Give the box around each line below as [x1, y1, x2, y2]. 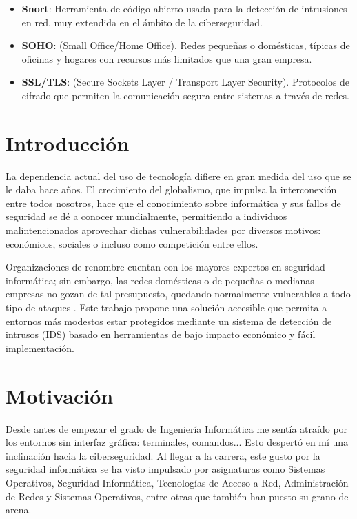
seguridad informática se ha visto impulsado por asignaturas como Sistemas [6, 462, 325, 476]
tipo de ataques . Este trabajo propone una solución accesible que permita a [6, 300, 327, 315]
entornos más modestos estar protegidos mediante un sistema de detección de [6, 313, 332, 328]
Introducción [6, 128, 130, 157]
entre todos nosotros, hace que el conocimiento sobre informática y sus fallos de [6, 195, 341, 210]
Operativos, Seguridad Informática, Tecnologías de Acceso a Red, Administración [6, 475, 349, 489]
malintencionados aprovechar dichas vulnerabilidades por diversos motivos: [6, 223, 321, 237]
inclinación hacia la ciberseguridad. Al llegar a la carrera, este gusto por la [6, 448, 320, 462]
